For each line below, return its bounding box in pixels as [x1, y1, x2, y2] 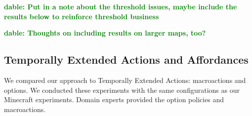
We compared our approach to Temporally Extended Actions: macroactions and [4, 75, 246, 85]
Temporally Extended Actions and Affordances [4, 52, 249, 67]
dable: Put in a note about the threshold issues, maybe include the [4, 1, 237, 11]
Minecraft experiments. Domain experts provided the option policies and [4, 94, 224, 105]
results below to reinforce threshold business [4, 11, 159, 21]
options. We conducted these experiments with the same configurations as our [4, 84, 240, 95]
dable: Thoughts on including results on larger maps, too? [4, 28, 206, 38]
